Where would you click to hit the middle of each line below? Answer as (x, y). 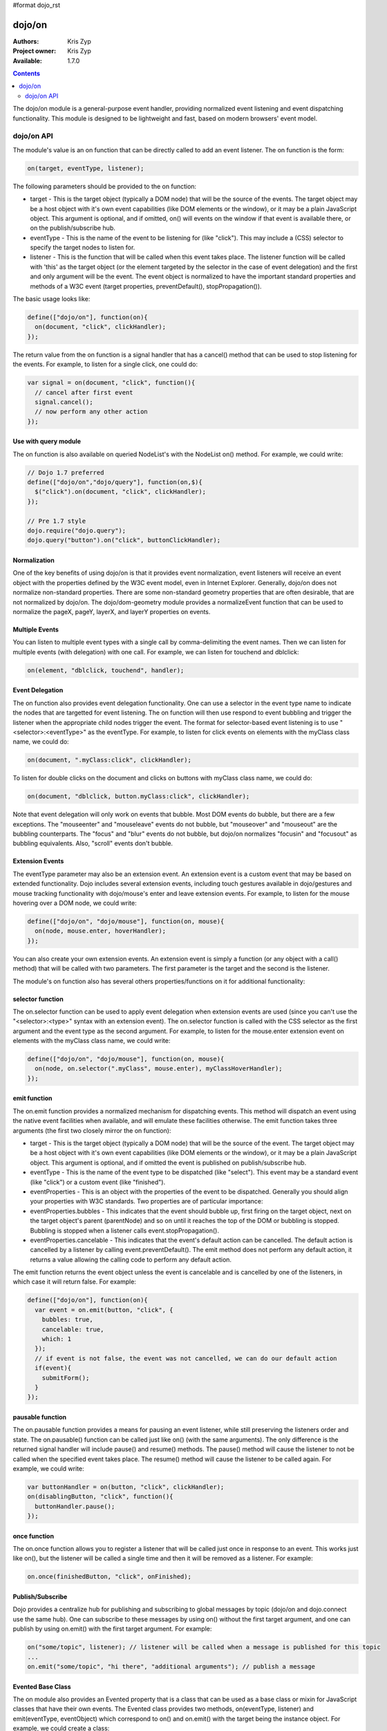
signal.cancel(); (64, 402)
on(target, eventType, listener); (86, 168)
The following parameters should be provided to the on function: (105, 186)
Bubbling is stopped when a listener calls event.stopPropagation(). (124, 1230)
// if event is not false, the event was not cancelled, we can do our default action (186, 1358)
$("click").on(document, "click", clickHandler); (121, 492)
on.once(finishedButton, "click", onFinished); (109, 1577)
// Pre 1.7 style (57, 521)
